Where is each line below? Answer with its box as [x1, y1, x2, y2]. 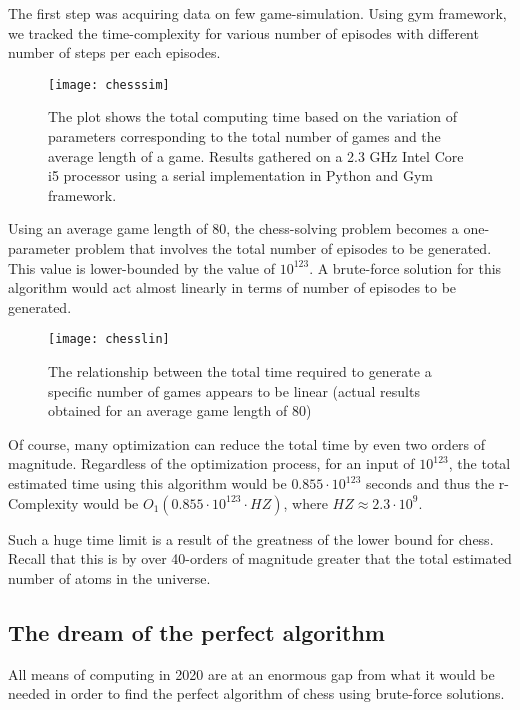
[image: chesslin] [48, 332, 170, 347]
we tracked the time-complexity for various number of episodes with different [8, 22, 479, 43]
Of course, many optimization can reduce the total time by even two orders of [8, 433, 486, 454]
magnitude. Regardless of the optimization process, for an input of [8, 453, 415, 474]
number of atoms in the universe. [8, 567, 211, 588]
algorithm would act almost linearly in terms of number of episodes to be [8, 277, 457, 298]
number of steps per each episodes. [8, 42, 221, 63]
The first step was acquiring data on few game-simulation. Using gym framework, [8, 3, 507, 23]
